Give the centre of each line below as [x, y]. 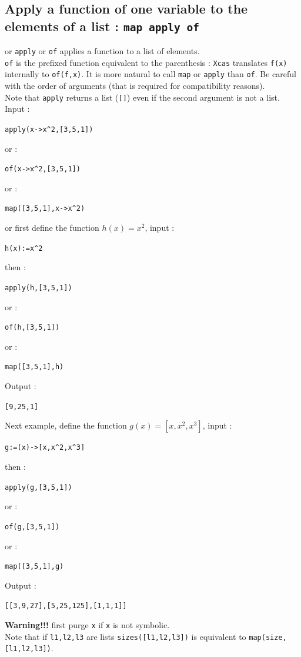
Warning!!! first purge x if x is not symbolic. [87, 625]
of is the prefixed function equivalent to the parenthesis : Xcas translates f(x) [146, 62]
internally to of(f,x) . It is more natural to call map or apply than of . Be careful [150, 74]
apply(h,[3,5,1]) [39, 288]
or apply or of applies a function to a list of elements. [102, 51]
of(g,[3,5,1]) [32, 527]
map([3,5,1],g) [34, 567]
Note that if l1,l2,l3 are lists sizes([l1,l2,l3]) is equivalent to [126, 636]
